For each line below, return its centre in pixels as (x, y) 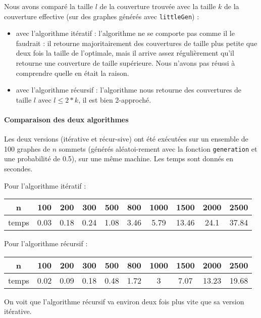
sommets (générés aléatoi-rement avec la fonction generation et (158, 148)
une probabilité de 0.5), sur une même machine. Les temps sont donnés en (119, 158)
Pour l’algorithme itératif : (45, 185)
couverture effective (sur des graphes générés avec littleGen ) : (102, 16)
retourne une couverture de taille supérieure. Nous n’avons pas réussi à (125, 63)
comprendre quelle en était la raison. (72, 73)
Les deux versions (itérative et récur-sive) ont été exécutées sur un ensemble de (126, 139)
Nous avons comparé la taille (48, 6)
